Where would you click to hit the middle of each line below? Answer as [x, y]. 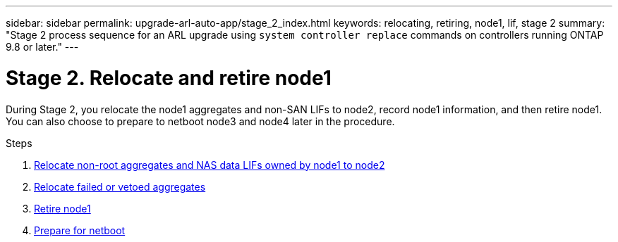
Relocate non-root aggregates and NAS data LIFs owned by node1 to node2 [210, 165]
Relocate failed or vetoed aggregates [120, 186]
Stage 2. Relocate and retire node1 [169, 78]
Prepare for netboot [80, 230]
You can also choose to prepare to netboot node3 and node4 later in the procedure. [200, 121]
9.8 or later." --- [42, 47]
